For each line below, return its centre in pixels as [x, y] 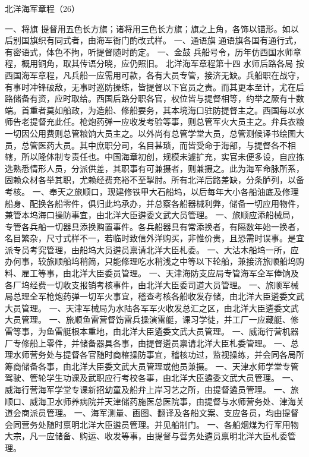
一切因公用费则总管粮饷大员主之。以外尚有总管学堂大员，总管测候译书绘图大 [154, 133]
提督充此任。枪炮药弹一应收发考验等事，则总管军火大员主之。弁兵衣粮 [167, 122]
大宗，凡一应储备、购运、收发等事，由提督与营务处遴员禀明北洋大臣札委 [146, 436]
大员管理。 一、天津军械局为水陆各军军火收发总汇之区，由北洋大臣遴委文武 [152, 308]
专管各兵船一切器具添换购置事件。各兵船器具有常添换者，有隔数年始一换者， [154, 226]
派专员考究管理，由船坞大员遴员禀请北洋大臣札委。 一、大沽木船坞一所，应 [152, 249]
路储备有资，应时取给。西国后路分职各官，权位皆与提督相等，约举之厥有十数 [154, 98]
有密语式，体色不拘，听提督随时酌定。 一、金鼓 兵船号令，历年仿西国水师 [149, 51]
